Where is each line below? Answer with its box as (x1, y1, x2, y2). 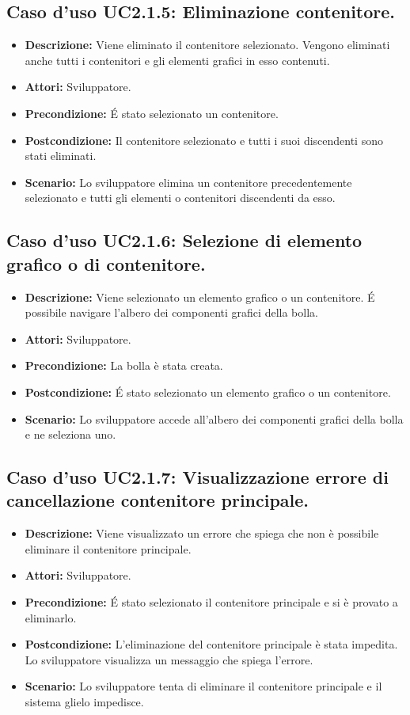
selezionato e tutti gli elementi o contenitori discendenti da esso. (25, 189, 336, 206)
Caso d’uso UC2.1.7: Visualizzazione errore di (6, 465, 389, 489)
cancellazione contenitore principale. (6, 488, 309, 512)
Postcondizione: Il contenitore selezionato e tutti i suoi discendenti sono (25, 131, 383, 148)
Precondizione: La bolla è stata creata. (25, 357, 223, 374)
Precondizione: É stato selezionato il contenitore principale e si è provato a (25, 594, 398, 610)
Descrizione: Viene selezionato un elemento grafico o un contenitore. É (25, 288, 375, 305)
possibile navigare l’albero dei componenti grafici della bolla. (25, 304, 318, 321)
